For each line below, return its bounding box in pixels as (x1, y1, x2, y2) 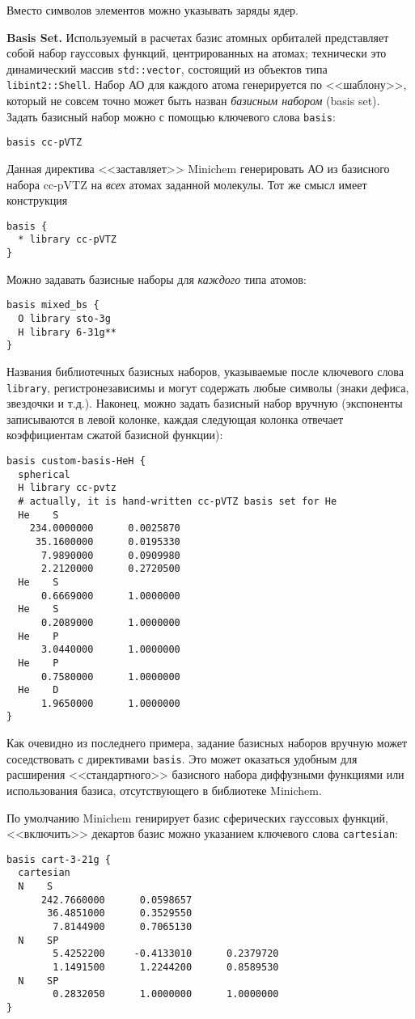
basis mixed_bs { (6, 299, 100, 311)
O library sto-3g (18, 313, 111, 324)
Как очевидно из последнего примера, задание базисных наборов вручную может (6, 734, 408, 751)
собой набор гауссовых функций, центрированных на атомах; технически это (6, 44, 387, 61)
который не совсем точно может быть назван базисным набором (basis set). (6, 92, 380, 109)
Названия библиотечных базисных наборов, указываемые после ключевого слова (6, 362, 404, 379)
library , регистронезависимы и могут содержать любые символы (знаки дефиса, (6, 378, 409, 395)
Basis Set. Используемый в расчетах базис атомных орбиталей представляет (6, 28, 389, 45)
